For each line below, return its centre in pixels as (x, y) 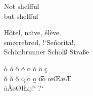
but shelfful (21, 16)
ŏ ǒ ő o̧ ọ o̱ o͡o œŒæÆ (38, 78)
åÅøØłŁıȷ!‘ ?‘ (24, 88)
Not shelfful (22, 6)
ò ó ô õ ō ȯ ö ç (26, 68)
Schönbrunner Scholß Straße (46, 52)
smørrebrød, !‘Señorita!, (40, 42)
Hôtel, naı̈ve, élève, (33, 32)
